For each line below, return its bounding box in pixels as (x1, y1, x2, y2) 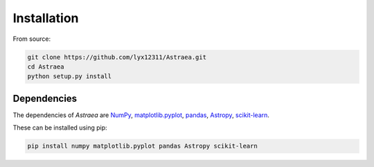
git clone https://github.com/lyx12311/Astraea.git (27, 53, 207, 61)
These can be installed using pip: (12, 123, 107, 132)
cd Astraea (27, 62, 64, 71)
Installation (12, 10, 79, 26)
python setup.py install (27, 73, 112, 80)
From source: (12, 35, 51, 43)
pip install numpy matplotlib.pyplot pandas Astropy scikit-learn (27, 142, 258, 150)
